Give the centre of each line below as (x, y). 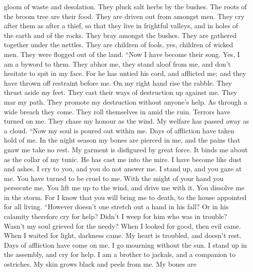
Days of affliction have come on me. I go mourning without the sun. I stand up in (126, 245)
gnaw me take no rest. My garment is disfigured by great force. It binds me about (126, 149)
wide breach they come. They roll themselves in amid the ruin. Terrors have (117, 111)
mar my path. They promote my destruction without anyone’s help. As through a (126, 101)
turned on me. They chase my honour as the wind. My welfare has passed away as (126, 121)
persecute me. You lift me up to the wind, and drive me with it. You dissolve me (124, 188)
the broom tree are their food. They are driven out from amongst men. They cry (124, 16)
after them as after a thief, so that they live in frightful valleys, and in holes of (121, 26)
